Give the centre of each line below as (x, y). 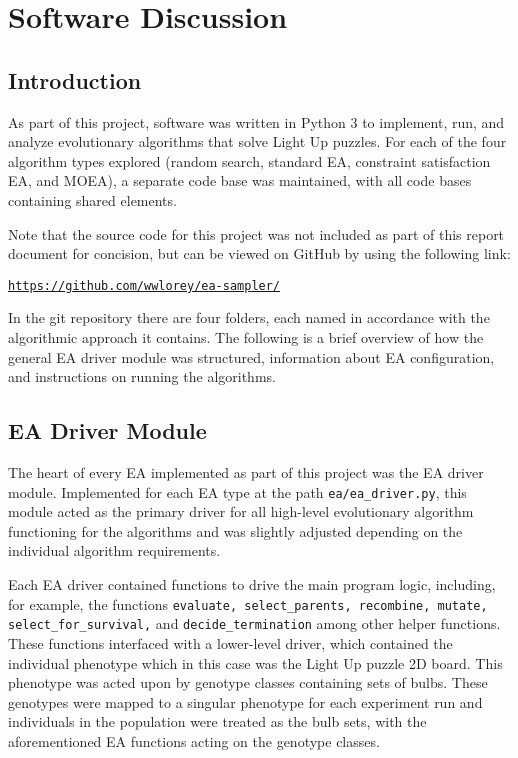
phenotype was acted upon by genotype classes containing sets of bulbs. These (248, 682)
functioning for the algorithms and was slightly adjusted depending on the (235, 530)
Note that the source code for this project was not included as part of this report (256, 233)
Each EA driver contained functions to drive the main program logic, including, (252, 584)
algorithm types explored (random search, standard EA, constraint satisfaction (249, 160)
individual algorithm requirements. (114, 550)
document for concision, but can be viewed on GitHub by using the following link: (259, 253)
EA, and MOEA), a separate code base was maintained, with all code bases (240, 180)
